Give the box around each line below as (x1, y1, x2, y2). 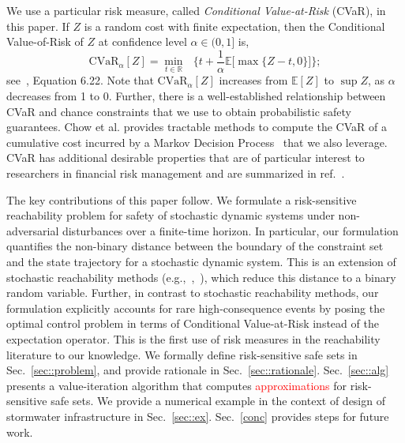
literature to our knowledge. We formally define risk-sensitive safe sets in (6, 346, 358, 362)
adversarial (6, 222, 59, 238)
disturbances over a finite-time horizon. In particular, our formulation (62, 222, 399, 238)
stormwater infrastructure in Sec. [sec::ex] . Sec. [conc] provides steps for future (6, 407, 389, 424)
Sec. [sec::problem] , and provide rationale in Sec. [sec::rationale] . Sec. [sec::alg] (6, 362, 389, 378)
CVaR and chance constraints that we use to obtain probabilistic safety (6, 103, 351, 119)
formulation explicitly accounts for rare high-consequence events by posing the (6, 299, 385, 316)
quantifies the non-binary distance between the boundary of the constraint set (6, 238, 384, 254)
